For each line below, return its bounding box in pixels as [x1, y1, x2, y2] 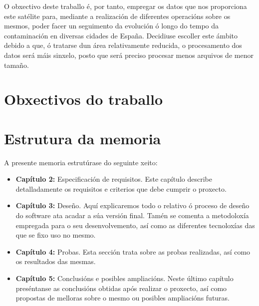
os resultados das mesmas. [15, 256, 96, 267]
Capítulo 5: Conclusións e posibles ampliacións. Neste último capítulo [15, 273, 234, 283]
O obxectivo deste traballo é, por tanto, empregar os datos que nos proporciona [4, 1, 247, 11]
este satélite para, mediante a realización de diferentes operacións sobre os [4, 10, 231, 21]
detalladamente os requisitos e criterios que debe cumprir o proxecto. [15, 183, 227, 194]
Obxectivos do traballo [4, 89, 163, 109]
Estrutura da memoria [4, 128, 161, 148]
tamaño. [4, 59, 29, 70]
